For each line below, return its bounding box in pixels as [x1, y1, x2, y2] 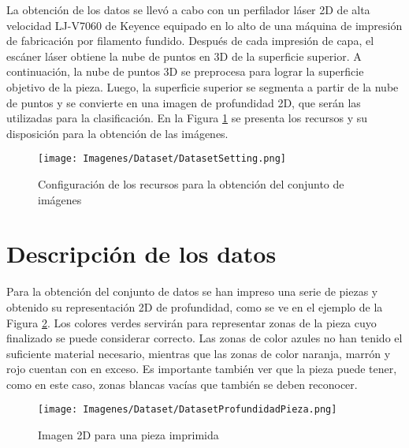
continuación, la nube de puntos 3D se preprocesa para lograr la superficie [6, 63, 364, 80]
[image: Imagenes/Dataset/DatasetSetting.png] [38, 153, 286, 165]
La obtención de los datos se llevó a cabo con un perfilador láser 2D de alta [6, 2, 370, 17]
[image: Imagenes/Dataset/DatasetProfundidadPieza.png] [38, 404, 337, 416]
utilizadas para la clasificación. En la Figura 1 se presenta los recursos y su [6, 110, 368, 126]
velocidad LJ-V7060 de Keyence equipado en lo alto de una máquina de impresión [6, 17, 403, 33]
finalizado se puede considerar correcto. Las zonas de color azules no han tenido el [6, 330, 403, 346]
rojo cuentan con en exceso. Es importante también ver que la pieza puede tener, [6, 360, 397, 377]
